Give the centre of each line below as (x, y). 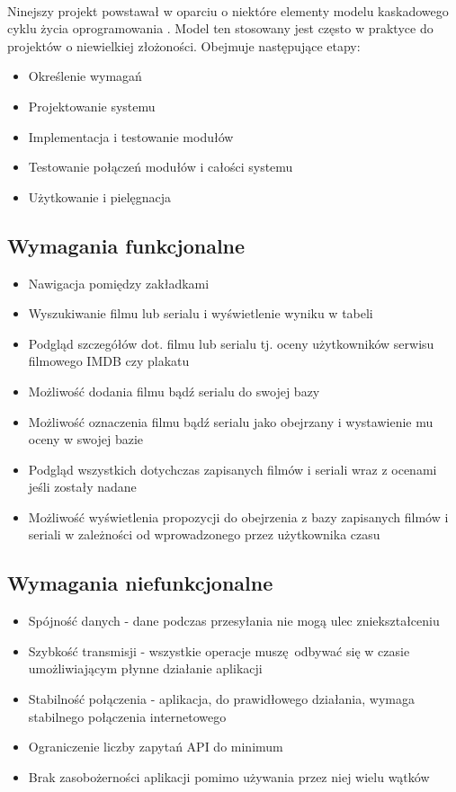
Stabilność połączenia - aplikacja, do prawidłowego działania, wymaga (221, 699)
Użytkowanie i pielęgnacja (100, 196)
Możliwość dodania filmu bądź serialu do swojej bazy (174, 391)
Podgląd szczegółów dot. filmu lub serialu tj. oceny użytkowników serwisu (231, 343)
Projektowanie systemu (92, 106)
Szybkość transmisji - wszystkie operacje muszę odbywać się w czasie (219, 650)
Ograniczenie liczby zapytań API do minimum (156, 747)
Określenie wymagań (85, 76)
